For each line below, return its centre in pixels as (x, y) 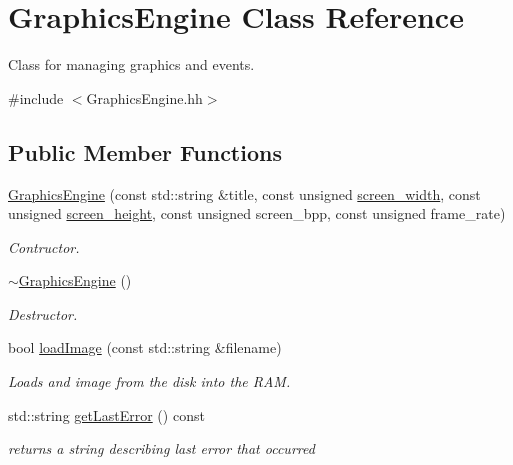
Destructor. (43, 313)
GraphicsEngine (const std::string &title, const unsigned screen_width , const (244, 193)
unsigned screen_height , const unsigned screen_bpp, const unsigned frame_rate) (257, 213)
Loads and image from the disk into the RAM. (149, 381)
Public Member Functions (145, 151)
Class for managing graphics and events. (131, 64)
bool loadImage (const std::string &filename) (145, 347)
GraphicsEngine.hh (144, 97)
